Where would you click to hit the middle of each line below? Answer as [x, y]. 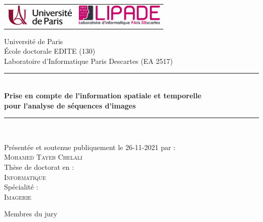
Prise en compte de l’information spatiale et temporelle [103, 95]
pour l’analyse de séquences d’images [70, 105]
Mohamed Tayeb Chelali [43, 157]
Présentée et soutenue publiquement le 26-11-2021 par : [90, 147]
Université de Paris [34, 41]
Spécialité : [21, 187]
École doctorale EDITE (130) [50, 51]
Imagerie [18, 196]
